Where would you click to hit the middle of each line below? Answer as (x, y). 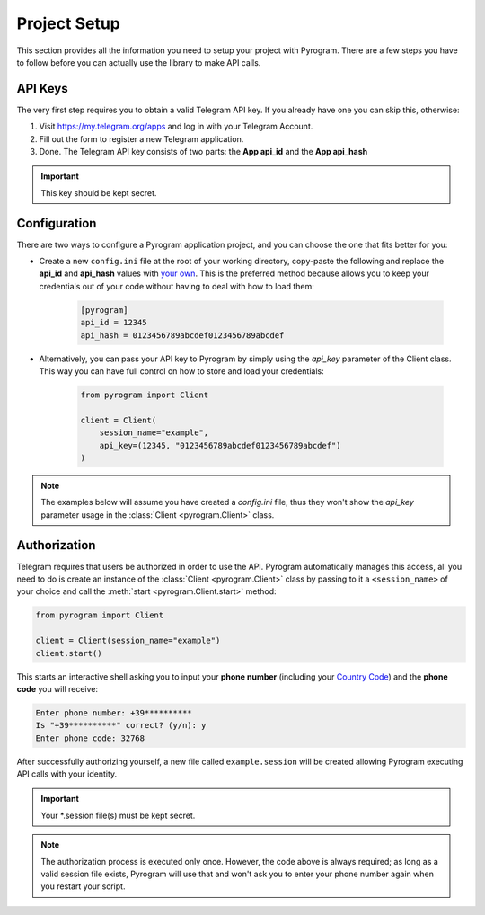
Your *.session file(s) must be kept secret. (118, 815)
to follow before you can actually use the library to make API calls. (139, 62)
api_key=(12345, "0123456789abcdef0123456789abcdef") (220, 445)
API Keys (42, 89)
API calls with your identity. (67, 774)
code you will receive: (57, 688)
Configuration (57, 223)
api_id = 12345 (114, 323)
